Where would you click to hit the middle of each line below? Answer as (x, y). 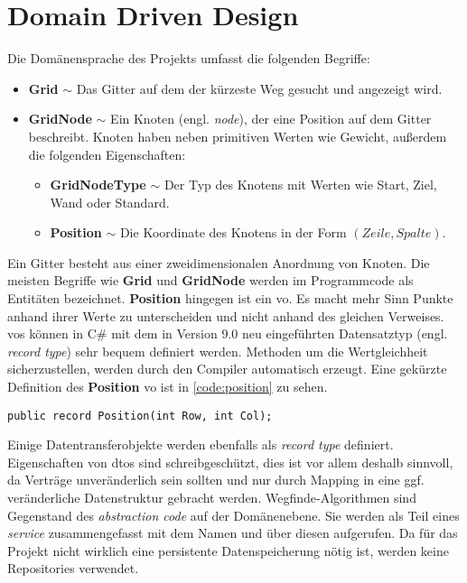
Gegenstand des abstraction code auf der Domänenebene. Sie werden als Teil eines (233, 515)
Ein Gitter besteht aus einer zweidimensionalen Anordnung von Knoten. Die (219, 262)
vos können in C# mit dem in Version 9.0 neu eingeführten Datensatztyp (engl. (228, 333)
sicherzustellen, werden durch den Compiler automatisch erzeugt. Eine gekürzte (227, 369)
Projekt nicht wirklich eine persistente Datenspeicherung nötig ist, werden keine (228, 550)
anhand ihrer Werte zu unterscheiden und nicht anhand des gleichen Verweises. (226, 315)
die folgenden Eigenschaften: (107, 154)
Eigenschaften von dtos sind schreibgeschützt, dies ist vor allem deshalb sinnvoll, (230, 462)
